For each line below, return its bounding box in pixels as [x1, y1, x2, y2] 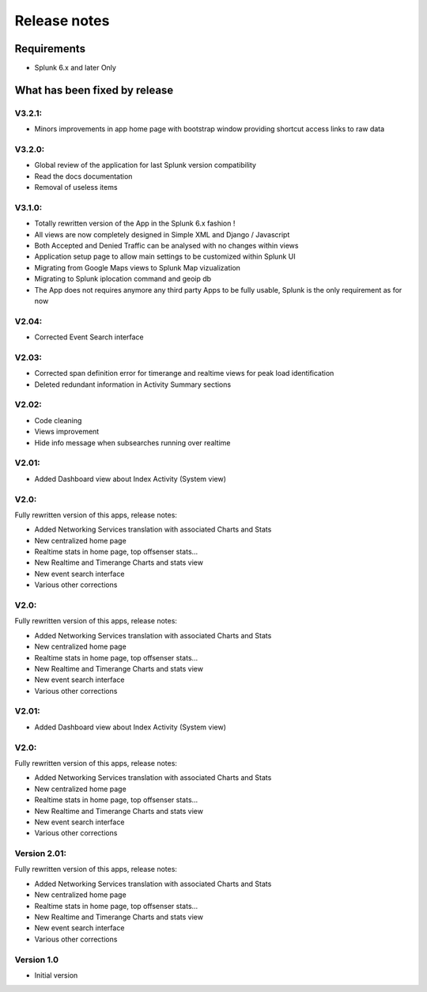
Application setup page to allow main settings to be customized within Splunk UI [34, 252, 296, 261]
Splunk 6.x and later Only [34, 63, 116, 73]
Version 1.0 [14, 954, 59, 965]
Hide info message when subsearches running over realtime [34, 437, 231, 447]
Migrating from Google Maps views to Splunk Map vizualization [34, 263, 241, 272]
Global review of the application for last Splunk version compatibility [34, 161, 257, 170]
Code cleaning [34, 415, 82, 425]
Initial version [34, 970, 78, 980]
